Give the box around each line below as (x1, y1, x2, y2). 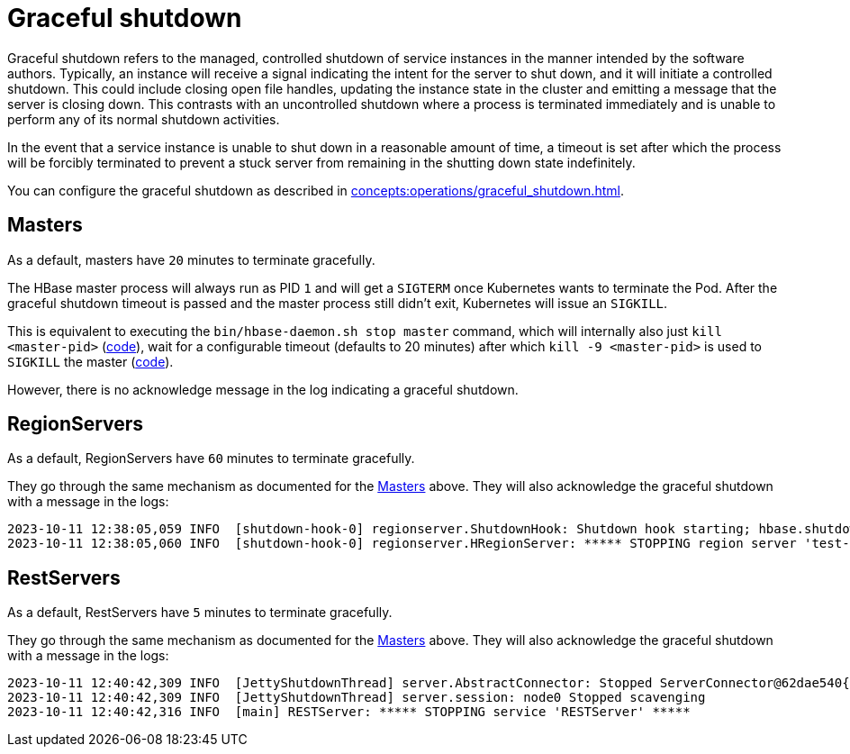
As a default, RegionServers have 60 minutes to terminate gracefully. (7, 450, 415, 467)
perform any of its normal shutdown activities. (7, 111, 280, 127)
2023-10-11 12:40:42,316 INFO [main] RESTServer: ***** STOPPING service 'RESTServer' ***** (7, 704, 691, 720)
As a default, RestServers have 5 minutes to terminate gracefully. (7, 604, 393, 621)
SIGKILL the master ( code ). (7, 353, 174, 369)
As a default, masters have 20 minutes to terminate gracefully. (7, 251, 375, 268)
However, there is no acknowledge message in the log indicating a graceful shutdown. (7, 381, 519, 397)
